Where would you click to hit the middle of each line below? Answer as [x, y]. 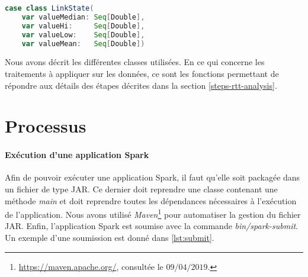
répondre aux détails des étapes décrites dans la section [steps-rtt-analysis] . [141, 85]
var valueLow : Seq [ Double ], [83, 35]
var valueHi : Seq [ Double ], [83, 26]
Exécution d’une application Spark [77, 155]
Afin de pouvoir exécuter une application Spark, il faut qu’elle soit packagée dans [153, 177]
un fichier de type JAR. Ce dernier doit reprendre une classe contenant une [141, 189]
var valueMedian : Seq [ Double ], [83, 17]
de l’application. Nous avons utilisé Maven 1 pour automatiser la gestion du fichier [153, 213]
